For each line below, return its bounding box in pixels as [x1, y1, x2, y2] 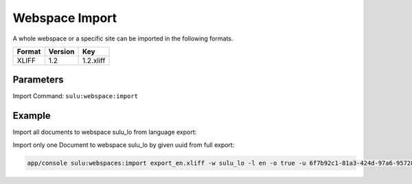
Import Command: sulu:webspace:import [12, 92, 139, 100]
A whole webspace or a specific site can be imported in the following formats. [12, 34, 233, 43]
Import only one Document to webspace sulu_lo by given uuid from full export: [12, 141, 235, 149]
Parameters [12, 74, 64, 86]
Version [48, 47, 75, 56]
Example [12, 110, 51, 122]
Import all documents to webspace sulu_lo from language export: [12, 128, 197, 137]
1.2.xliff [82, 56, 106, 65]
